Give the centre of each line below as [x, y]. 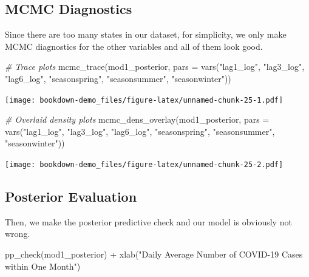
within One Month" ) [43, 266]
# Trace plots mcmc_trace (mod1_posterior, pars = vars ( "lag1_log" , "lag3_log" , [155, 67]
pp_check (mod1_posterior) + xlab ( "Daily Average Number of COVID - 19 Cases [154, 254]
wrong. [18, 234]
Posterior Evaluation [71, 197]
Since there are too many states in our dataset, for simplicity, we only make [146, 34]
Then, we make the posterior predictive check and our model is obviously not [148, 221]
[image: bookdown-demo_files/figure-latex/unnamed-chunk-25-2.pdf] [144, 165]
